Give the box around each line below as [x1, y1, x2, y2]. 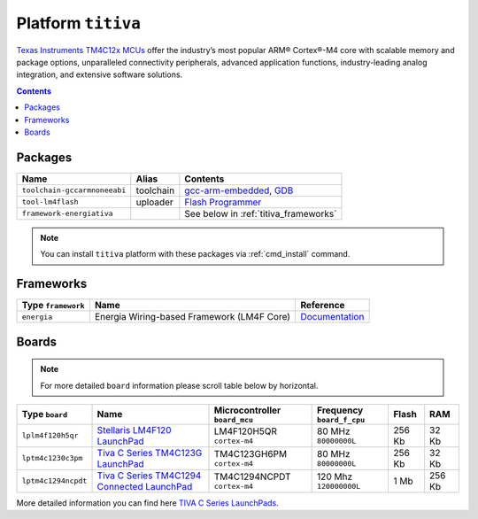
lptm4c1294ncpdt [21, 476, 88, 486]
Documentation [300, 311, 365, 323]
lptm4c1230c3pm [21, 453, 83, 463]
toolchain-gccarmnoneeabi [21, 186, 127, 195]
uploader [135, 196, 174, 208]
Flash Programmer [184, 196, 262, 208]
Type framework [21, 299, 85, 312]
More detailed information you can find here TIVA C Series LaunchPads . [16, 497, 279, 508]
